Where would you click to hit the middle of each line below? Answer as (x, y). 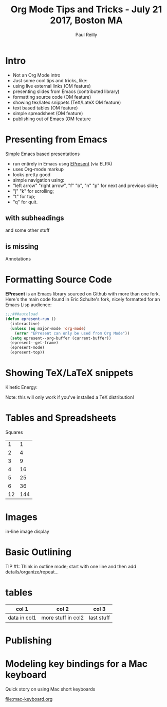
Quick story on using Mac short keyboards (50, 689)
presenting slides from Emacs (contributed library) (66, 91)
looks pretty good (31, 174)
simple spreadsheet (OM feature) (48, 113)
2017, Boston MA (86, 20)
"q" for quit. (25, 202)
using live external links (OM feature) (52, 86)
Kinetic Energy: (21, 387)
